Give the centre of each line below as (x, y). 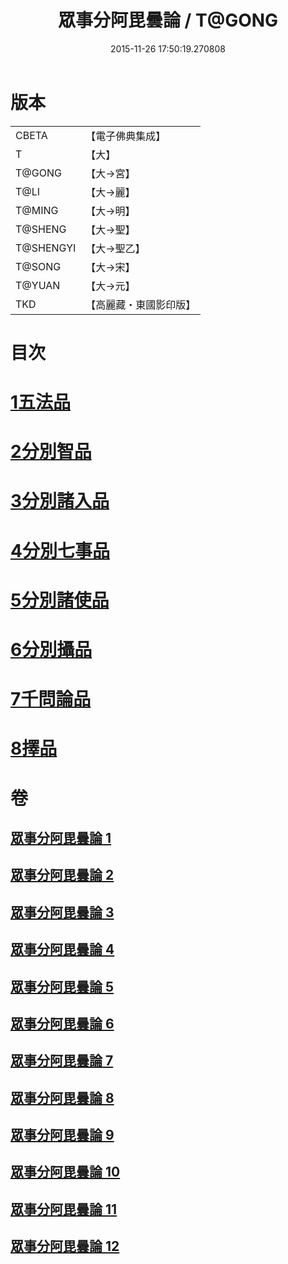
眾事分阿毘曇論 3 (62, 912)
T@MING (37, 210)
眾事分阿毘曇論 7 (62, 1061)
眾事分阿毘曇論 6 (62, 1023)
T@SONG (38, 266)
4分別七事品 (60, 550)
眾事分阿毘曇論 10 (65, 1172)
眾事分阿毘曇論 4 (62, 949)
